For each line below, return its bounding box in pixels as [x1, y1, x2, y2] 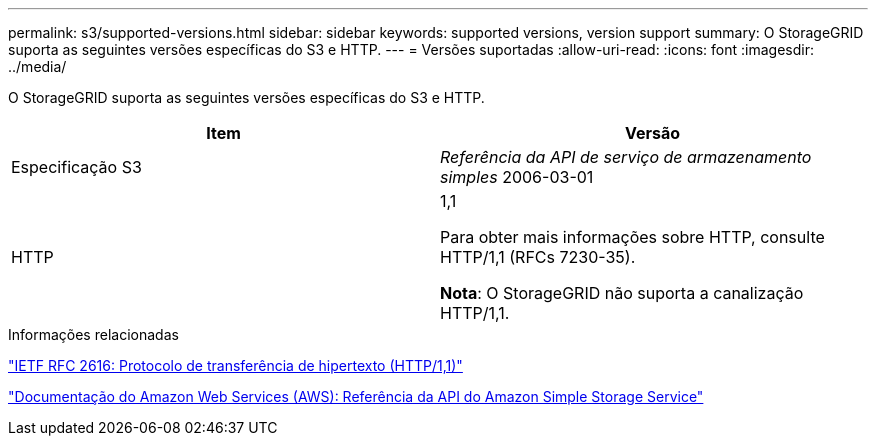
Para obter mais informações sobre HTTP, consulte [440, 227, 825, 247]
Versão [624, 123, 681, 143]
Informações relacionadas [8, 326, 179, 343]
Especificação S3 [11, 157, 142, 177]
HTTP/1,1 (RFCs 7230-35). [440, 247, 636, 267]
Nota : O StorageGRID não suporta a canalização [440, 283, 804, 303]
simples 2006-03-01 [440, 167, 594, 187]
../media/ [8, 58, 67, 75]
